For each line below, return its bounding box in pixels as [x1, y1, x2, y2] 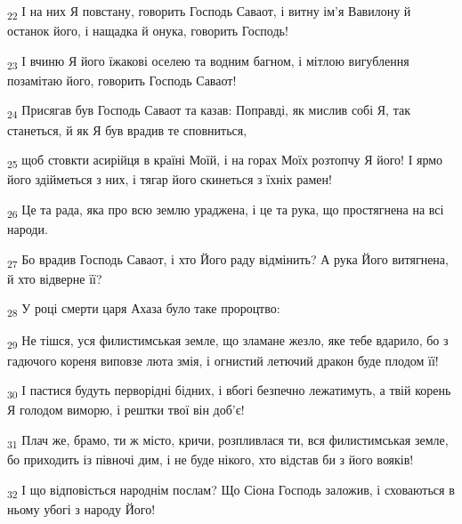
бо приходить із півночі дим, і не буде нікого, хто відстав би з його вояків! [7, 450, 414, 468]
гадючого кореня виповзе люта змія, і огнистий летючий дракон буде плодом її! [7, 351, 439, 369]
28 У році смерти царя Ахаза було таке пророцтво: [7, 299, 280, 320]
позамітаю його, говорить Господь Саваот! [7, 70, 237, 89]
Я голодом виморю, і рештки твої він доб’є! [7, 400, 245, 419]
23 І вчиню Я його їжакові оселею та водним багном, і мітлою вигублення [7, 51, 409, 72]
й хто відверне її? [7, 269, 102, 287]
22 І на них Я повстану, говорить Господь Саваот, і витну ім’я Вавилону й [7, 2, 411, 22]
